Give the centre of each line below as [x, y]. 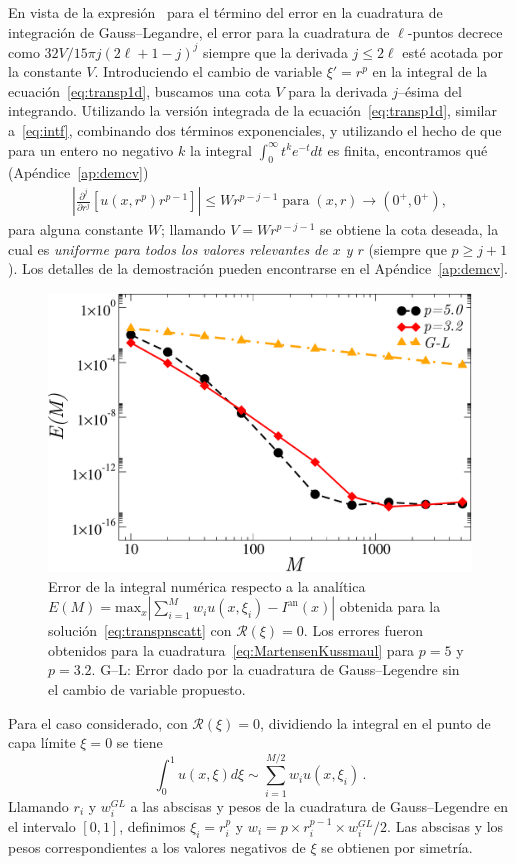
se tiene [139, 742]
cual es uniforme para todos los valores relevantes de [168, 248]
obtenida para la [390, 606]
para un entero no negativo [91, 149]
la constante [45, 71]
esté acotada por [453, 51]
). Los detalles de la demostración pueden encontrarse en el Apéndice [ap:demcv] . [258, 268]
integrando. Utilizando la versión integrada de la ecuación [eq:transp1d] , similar [252, 110]
